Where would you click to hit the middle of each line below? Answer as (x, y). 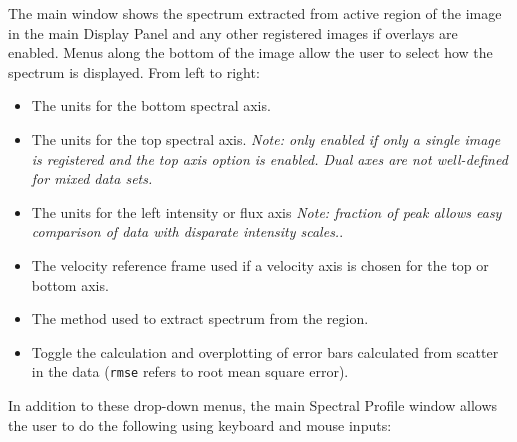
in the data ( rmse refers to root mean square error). (190, 371)
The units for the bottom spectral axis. (151, 105)
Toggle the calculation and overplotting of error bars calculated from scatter (265, 351)
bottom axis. (70, 284)
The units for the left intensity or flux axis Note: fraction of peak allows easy (266, 211)
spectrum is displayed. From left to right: (134, 71)
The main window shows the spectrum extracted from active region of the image (255, 13)
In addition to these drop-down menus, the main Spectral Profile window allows (253, 404)
